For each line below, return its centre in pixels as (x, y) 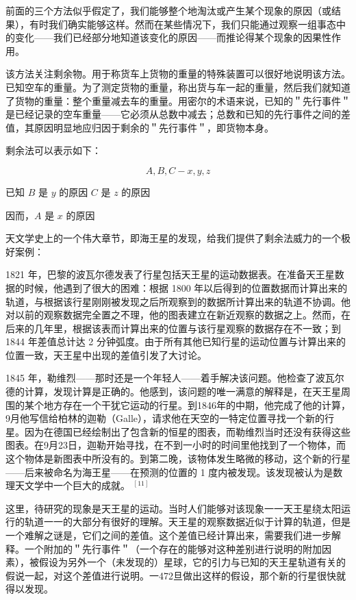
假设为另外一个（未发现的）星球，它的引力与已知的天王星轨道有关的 (192, 562)
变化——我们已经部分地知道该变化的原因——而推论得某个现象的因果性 (173, 37)
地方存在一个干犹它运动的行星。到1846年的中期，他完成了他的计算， (197, 404)
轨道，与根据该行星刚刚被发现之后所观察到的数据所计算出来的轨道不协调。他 (178, 301)
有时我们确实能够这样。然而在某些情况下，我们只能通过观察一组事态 (182, 24)
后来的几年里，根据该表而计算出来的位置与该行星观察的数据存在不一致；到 (173, 328)
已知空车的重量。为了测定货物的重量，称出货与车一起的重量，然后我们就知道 (178, 87)
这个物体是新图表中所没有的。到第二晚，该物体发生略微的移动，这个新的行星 (178, 459)
